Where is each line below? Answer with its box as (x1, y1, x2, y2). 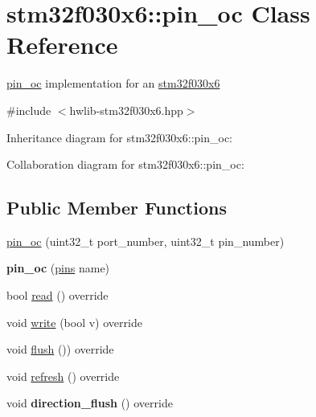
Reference (6, 28, 118, 61)
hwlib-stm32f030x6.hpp (69, 101, 183, 118)
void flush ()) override (6, 341, 114, 358)
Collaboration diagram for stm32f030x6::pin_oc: (6, 156, 244, 173)
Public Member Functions (6, 195, 227, 220)
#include (6, 101, 51, 118)
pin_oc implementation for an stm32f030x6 (6, 75, 220, 92)
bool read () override (6, 287, 109, 304)
